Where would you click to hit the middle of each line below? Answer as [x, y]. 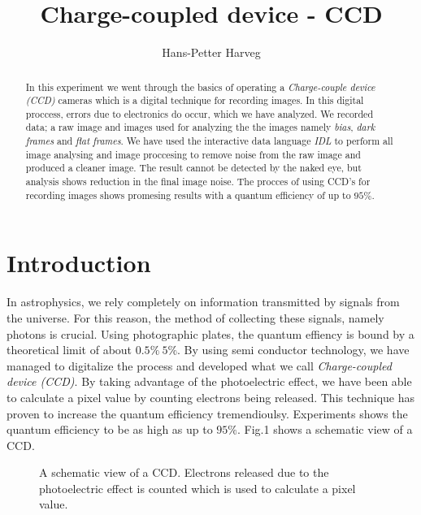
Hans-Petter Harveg [211, 52]
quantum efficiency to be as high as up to [110, 429]
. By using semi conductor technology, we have [293, 350]
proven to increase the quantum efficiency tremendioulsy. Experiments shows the [207, 413]
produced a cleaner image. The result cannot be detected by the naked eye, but [193, 168]
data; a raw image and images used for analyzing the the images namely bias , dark [200, 127]
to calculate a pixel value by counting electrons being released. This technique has [211, 397]
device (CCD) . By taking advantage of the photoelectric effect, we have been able [209, 381]
